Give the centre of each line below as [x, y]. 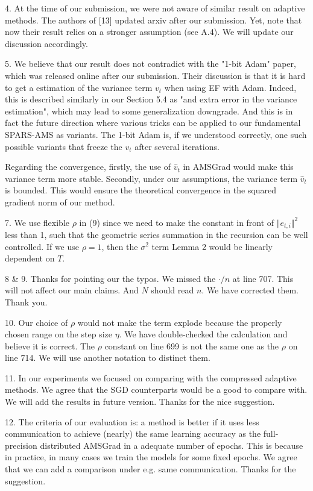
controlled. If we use [42, 246]
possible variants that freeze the [64, 146]
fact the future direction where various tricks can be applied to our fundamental [153, 123]
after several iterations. [177, 146]
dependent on [30, 258]
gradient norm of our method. [60, 202]
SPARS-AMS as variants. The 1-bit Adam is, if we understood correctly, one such [156, 134]
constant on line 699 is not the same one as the [192, 346]
